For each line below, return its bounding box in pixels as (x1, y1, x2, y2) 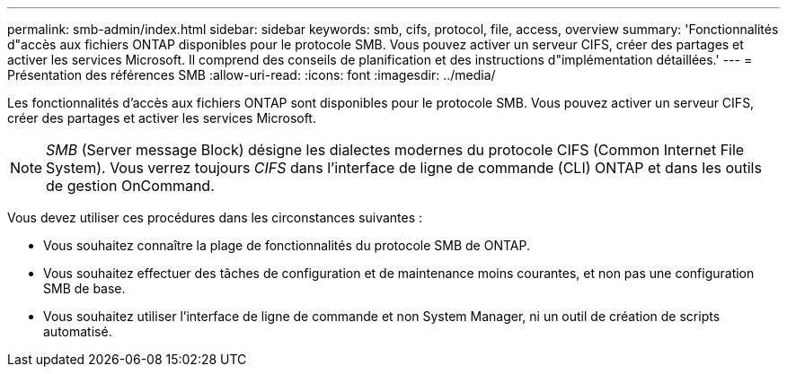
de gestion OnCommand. (46, 177, 215, 195)
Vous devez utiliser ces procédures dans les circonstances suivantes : (7, 210, 423, 225)
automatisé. (43, 324, 112, 339)
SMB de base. (43, 281, 126, 296)
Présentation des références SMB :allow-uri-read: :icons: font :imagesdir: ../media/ (7, 67, 496, 83)
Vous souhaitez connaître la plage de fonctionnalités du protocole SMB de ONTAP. (43, 238, 530, 253)
